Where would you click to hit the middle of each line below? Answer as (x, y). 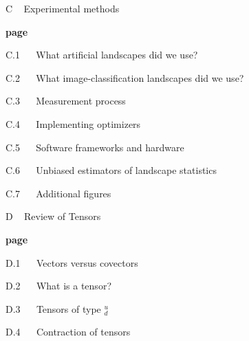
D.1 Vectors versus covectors (72, 262)
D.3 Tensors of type (53, 308)
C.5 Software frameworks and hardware (95, 147)
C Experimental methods (63, 8)
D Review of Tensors (53, 216)
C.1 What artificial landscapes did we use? (102, 55)
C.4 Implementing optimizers (73, 123)
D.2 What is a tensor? (58, 286)
